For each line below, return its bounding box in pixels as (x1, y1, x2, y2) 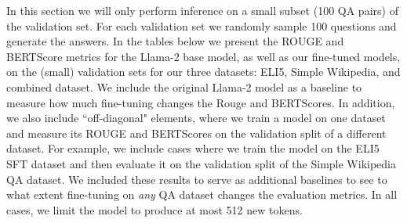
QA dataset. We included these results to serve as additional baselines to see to (6, 171, 387, 187)
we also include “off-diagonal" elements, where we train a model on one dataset (6, 110, 386, 126)
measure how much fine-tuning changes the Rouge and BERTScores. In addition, (6, 94, 395, 110)
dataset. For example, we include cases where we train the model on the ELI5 (6, 140, 380, 156)
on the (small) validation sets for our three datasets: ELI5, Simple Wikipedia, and (6, 63, 401, 80)
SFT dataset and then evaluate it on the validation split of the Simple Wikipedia (6, 155, 396, 171)
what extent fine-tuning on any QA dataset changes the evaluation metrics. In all (6, 186, 398, 203)
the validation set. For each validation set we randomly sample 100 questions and (6, 17, 397, 34)
